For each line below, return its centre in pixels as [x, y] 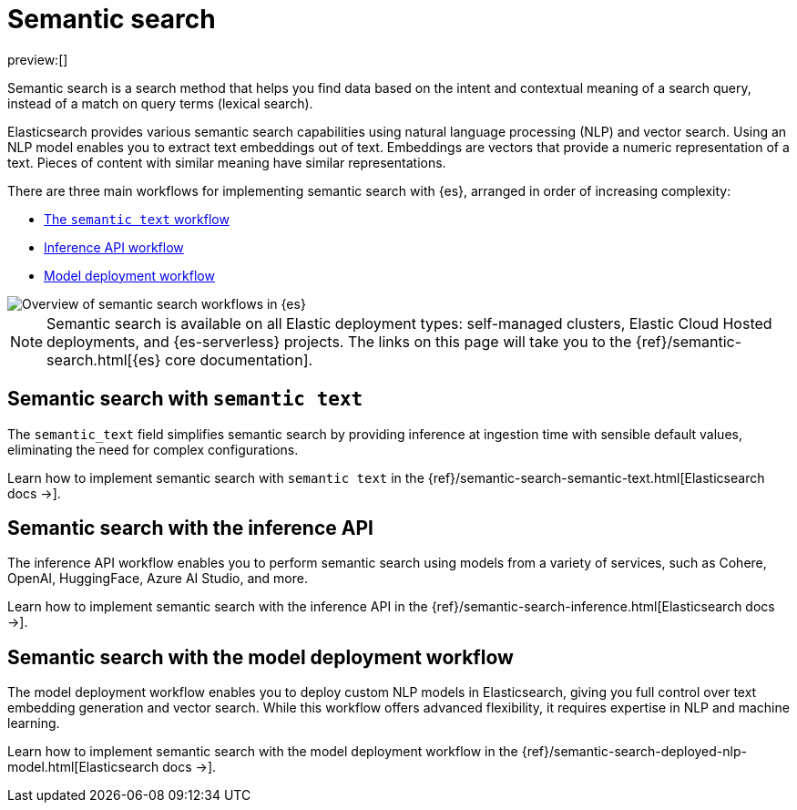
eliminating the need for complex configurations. [153, 449]
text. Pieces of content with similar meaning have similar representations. [227, 162]
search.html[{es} [104, 359]
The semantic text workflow [137, 219]
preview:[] [38, 59]
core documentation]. [239, 359]
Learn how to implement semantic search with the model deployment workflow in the [263, 752]
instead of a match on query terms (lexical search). [160, 103]
